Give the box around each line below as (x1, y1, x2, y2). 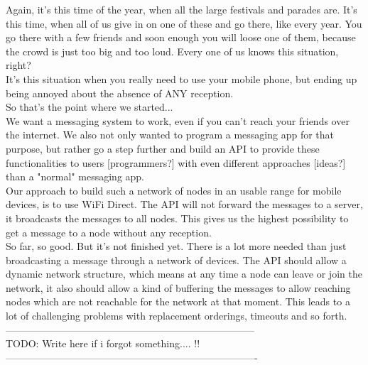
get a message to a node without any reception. (6, 224, 212, 239)
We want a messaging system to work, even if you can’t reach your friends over (6, 113, 350, 128)
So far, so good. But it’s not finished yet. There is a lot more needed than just (6, 239, 347, 254)
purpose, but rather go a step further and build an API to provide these (6, 141, 320, 156)
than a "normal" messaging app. (6, 169, 145, 184)
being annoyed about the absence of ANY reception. (6, 85, 234, 100)
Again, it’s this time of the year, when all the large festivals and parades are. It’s (6, 2, 357, 16)
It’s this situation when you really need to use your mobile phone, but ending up (6, 71, 357, 86)
